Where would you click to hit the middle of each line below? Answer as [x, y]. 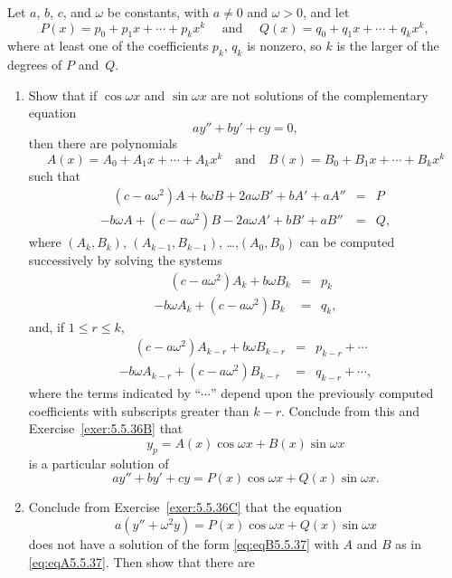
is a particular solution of [99, 463]
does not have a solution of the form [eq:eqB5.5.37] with [184, 544]
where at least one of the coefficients [108, 46]
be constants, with [158, 12]
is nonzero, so [284, 46]
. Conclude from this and [351, 410]
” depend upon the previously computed [322, 393]
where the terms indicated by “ [115, 393]
